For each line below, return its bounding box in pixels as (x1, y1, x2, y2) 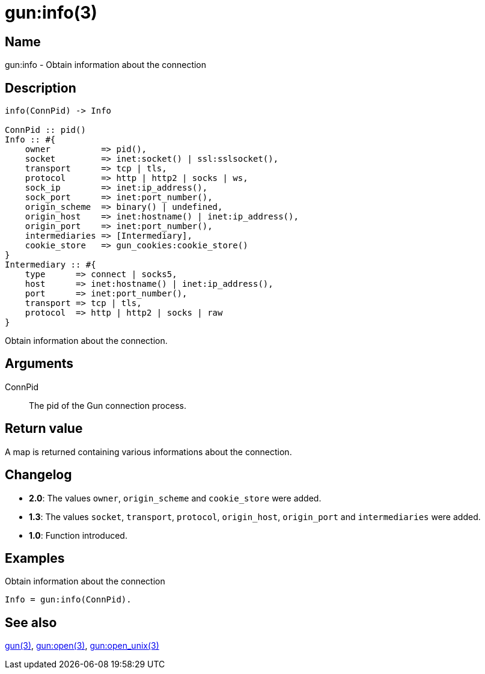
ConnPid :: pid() (5, 125, 86, 135)
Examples (5, 550, 65, 566)
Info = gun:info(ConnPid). (5, 595, 132, 605)
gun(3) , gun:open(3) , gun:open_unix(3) (5, 640, 159, 651)
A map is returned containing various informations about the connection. (5, 446, 292, 457)
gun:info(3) (5, 2, 97, 23)
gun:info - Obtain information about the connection (5, 60, 207, 70)
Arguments (5, 356, 74, 372)
